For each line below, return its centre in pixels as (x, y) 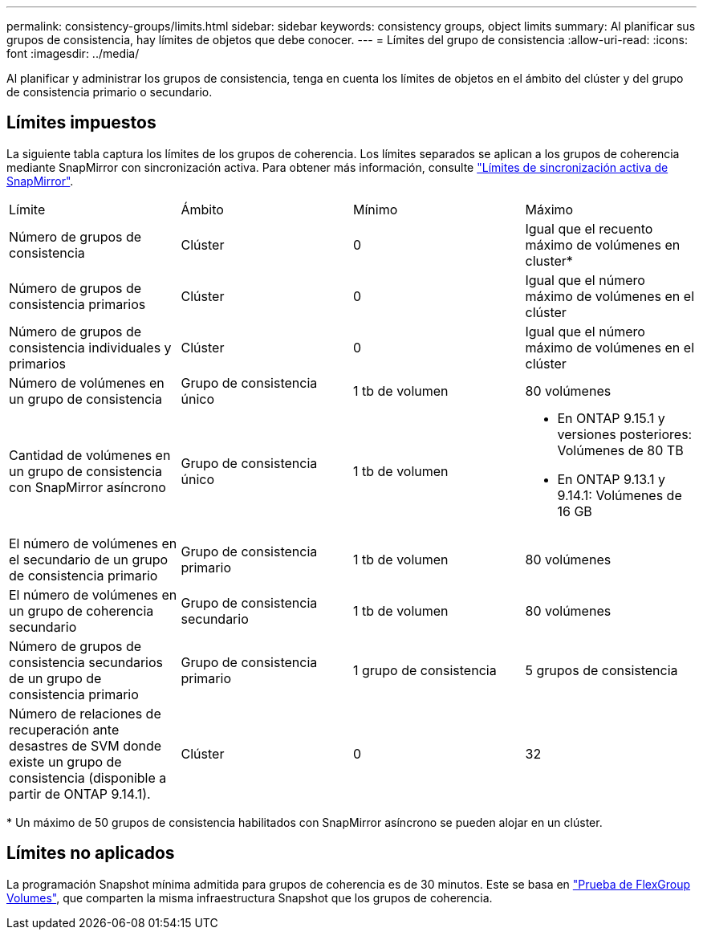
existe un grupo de (65, 761)
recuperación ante (64, 729)
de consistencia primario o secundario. (110, 92)
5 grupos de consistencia (601, 670)
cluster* (549, 260)
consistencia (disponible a (88, 777)
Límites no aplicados (91, 853)
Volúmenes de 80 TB (620, 450)
